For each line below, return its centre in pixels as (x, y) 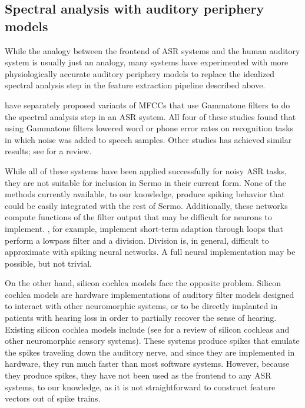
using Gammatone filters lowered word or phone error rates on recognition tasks (149, 128)
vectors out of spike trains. (53, 398)
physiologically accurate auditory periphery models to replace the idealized (140, 73)
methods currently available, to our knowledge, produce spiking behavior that (145, 194)
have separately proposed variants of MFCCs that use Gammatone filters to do (147, 105)
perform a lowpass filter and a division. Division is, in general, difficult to (137, 240)
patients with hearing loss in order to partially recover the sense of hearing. (141, 318)
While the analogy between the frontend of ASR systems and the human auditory (152, 50)
